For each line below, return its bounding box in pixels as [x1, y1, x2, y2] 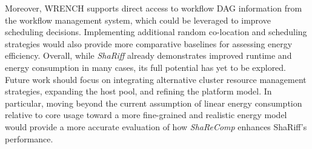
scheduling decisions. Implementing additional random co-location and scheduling [5, 25, 307, 38]
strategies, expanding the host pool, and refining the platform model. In [5, 85, 272, 98]
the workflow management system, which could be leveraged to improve [5, 13, 271, 26]
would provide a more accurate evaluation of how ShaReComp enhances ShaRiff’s [5, 120, 307, 133]
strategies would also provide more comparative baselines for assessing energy [5, 37, 293, 50]
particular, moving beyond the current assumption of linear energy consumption [5, 96, 302, 109]
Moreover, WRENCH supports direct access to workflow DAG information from [5, 2, 302, 14]
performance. [5, 132, 53, 145]
